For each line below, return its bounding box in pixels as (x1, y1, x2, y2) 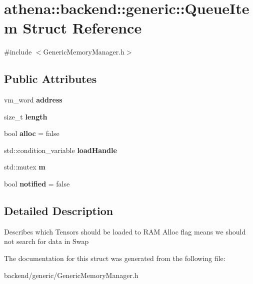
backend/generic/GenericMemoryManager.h (4, 269, 138, 280)
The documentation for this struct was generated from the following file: (4, 253, 225, 263)
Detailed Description (4, 203, 113, 218)
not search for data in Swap (4, 236, 89, 246)
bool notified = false (4, 178, 70, 189)
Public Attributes (4, 71, 97, 86)
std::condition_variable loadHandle (4, 144, 117, 155)
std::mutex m (4, 161, 45, 172)
